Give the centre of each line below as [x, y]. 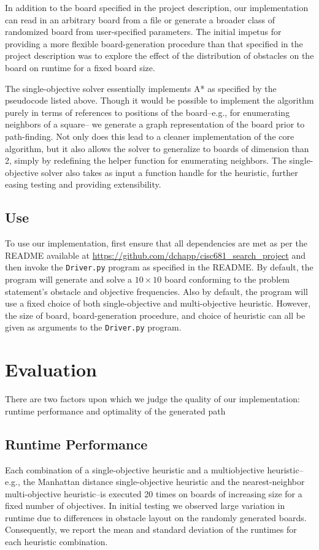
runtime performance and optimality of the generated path [115, 411]
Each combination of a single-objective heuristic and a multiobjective [135, 469]
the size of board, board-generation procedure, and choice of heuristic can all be [155, 315]
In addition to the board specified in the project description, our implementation [157, 7]
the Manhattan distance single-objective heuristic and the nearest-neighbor [164, 482]
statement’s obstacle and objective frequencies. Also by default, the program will [156, 291]
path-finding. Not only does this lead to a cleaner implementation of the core [150, 136]
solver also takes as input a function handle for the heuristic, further [170, 172]
